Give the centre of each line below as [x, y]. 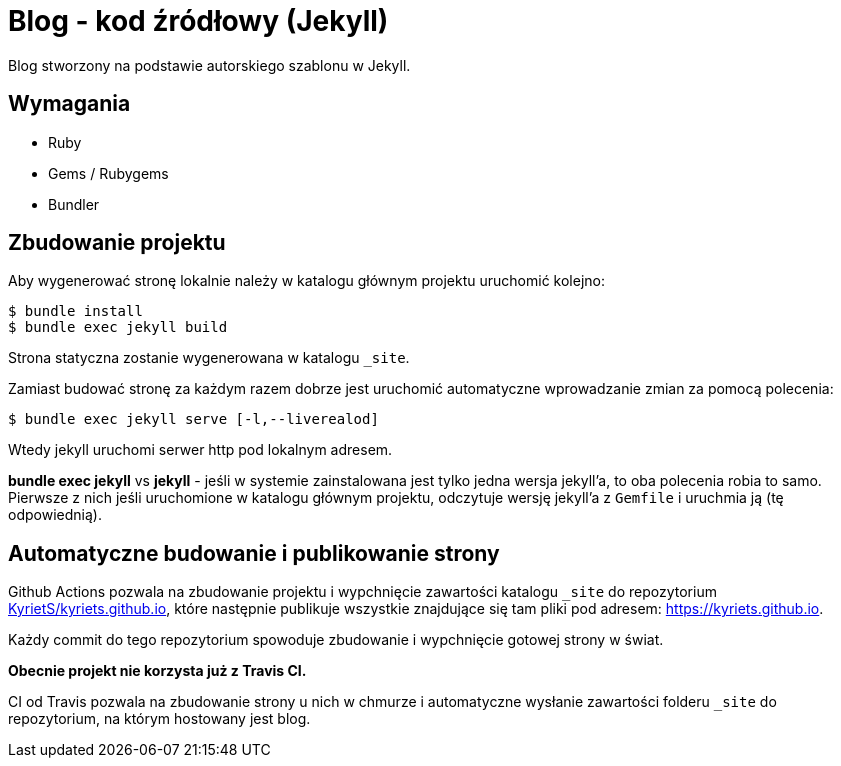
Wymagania [69, 104]
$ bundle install [75, 311]
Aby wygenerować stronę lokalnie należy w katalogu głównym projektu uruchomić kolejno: [306, 281]
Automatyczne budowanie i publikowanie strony [254, 553]
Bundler [74, 204]
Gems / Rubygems [108, 173]
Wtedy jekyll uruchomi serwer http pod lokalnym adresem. [200, 450]
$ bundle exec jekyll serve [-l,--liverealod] [193, 419]
